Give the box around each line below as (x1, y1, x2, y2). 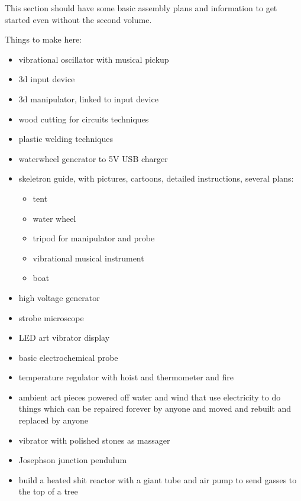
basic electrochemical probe (18, 351, 118, 363)
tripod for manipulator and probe (33, 232, 155, 244)
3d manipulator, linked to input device (18, 92, 158, 105)
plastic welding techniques (18, 132, 114, 145)
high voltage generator (18, 291, 100, 303)
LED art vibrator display (18, 331, 110, 344)
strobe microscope (18, 311, 84, 324)
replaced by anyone (18, 414, 88, 426)
